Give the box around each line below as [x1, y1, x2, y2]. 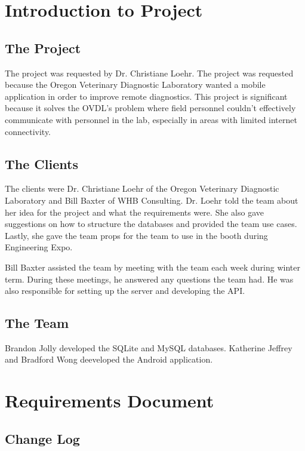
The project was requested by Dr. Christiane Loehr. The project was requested [5, 66, 294, 79]
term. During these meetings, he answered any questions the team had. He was [5, 272, 294, 285]
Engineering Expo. [5, 241, 73, 253]
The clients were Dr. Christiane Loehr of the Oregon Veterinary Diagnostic [5, 182, 279, 195]
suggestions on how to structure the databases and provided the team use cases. [5, 217, 297, 230]
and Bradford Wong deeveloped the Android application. [5, 353, 213, 366]
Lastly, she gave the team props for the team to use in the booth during [5, 229, 268, 241]
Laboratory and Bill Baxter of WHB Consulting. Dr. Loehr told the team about [5, 194, 298, 206]
